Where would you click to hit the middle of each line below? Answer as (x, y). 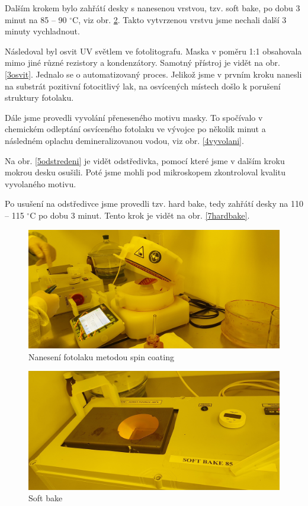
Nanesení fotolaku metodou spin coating (101, 356)
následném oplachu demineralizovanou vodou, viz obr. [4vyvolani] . (124, 140)
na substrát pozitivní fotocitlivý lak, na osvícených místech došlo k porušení (143, 86)
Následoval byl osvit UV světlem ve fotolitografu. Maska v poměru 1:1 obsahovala (153, 51)
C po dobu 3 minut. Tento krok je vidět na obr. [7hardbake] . (140, 215)
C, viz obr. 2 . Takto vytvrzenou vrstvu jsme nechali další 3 (179, 19)
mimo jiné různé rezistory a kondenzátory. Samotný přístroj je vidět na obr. (142, 63)
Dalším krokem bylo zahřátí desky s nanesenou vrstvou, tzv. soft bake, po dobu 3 (153, 8)
